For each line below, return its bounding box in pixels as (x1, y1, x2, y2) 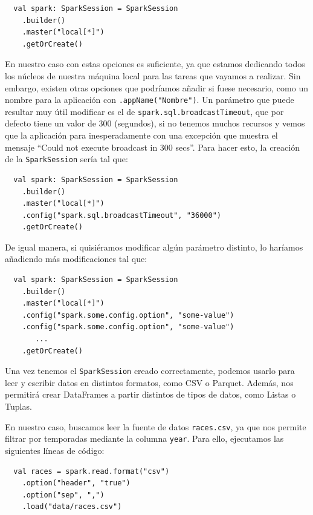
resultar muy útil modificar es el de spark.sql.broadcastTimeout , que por (5, 105, 284, 117)
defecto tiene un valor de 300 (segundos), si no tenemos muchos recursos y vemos (5, 117, 305, 130)
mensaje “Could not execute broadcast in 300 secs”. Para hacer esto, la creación (5, 140, 300, 153)
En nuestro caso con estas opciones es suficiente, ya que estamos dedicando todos (5, 57, 305, 70)
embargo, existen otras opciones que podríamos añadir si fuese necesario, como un (5, 81, 308, 94)
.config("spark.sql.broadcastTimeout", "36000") (22, 211, 221, 220)
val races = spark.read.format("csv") (13, 467, 170, 476)
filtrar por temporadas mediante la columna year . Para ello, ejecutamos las (5, 432, 284, 445)
